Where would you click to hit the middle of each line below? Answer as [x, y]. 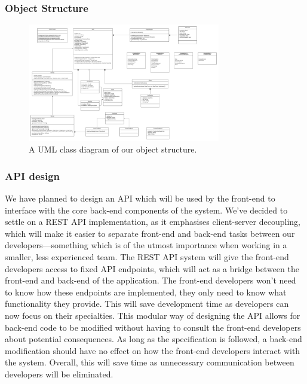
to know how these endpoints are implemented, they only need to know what [146, 292]
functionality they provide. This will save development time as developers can [147, 304]
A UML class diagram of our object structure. [113, 149]
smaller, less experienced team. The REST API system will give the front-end [147, 256]
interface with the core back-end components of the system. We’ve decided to [146, 210]
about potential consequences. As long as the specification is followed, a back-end [153, 339]
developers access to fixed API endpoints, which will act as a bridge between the [152, 268]
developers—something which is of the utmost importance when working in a [146, 245]
